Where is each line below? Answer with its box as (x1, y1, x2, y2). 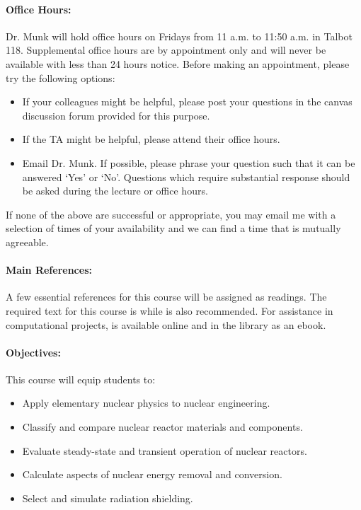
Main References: (6, 262, 92, 277)
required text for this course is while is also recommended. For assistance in (6, 303, 333, 318)
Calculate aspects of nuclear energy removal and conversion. (22, 467, 282, 482)
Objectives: (6, 344, 61, 359)
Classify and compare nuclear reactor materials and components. (22, 419, 303, 434)
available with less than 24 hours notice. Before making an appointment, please (6, 56, 350, 71)
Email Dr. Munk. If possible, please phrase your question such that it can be (22, 155, 355, 170)
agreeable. (6, 234, 49, 249)
